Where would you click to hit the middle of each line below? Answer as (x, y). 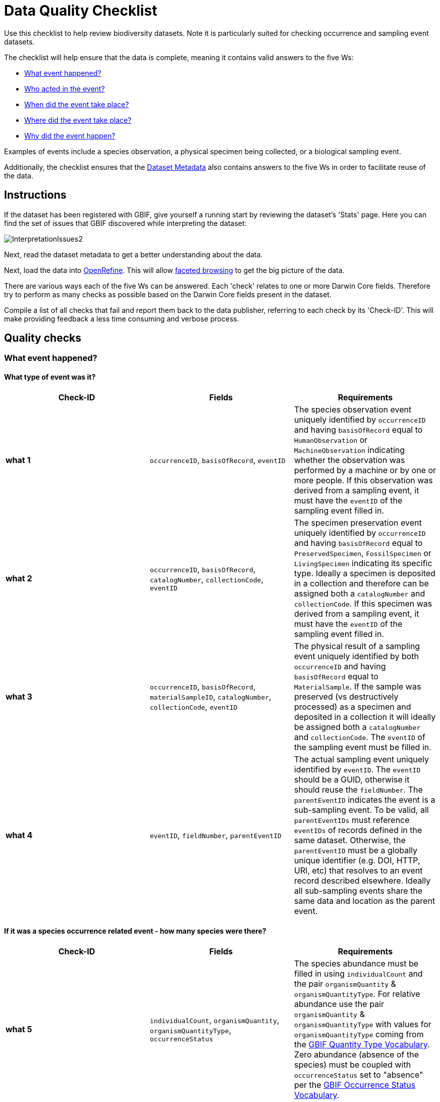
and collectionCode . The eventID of (360, 737)
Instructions (35, 195)
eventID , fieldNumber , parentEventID (215, 835)
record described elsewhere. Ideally (362, 880)
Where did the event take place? (78, 120)
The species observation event (353, 409)
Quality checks (43, 338)
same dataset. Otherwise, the (350, 840)
